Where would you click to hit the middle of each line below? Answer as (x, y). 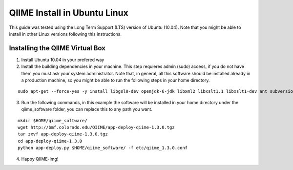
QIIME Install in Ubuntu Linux (69, 13)
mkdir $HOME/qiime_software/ (52, 120)
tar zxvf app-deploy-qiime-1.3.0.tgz (63, 134)
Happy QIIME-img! (40, 159)
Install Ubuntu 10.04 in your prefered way (63, 60)
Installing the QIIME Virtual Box (57, 48)
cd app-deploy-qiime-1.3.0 (50, 141)
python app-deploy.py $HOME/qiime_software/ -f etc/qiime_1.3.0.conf (103, 148)
